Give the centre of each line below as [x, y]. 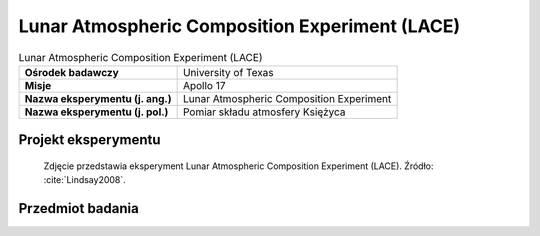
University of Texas [228, 72]
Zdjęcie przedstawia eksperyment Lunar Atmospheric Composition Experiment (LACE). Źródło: [238, 166]
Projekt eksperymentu [89, 140]
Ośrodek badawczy [71, 72]
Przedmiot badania [78, 208]
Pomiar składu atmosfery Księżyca [264, 112]
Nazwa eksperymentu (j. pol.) [96, 112]
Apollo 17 [204, 85]
